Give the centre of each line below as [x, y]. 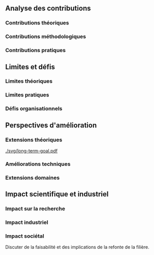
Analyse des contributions [48, 8]
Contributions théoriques [37, 23]
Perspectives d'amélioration [51, 125]
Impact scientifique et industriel [57, 194]
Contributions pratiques [36, 50]
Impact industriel [27, 222]
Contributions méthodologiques [46, 37]
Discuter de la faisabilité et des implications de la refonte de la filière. [77, 247]
